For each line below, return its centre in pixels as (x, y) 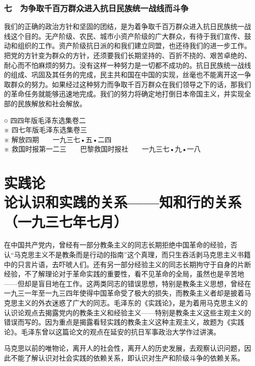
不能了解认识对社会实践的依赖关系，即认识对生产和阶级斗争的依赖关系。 (127, 357)
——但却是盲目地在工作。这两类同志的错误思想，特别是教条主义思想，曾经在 (127, 283)
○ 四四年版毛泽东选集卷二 (45, 120)
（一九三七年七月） (66, 221)
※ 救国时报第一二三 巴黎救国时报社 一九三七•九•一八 (102, 149)
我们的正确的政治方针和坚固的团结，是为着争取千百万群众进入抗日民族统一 (124, 26)
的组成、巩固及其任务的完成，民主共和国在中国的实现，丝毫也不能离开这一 (124, 75)
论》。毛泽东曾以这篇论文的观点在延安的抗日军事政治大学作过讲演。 (112, 331)
